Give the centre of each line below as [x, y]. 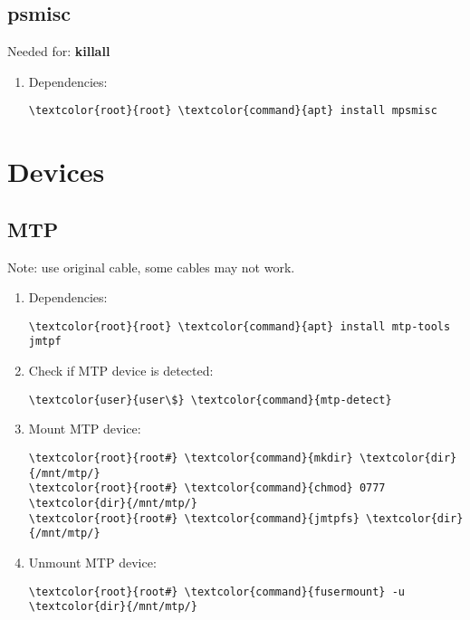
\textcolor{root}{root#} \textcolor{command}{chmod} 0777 [207, 488]
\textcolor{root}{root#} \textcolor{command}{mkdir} [191, 458]
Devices [56, 172]
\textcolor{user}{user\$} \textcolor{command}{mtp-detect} [210, 400]
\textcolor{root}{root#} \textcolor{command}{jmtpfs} [194, 518]
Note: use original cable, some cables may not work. [151, 267]
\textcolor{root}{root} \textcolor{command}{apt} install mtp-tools [240, 326]
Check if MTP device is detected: [121, 371]
